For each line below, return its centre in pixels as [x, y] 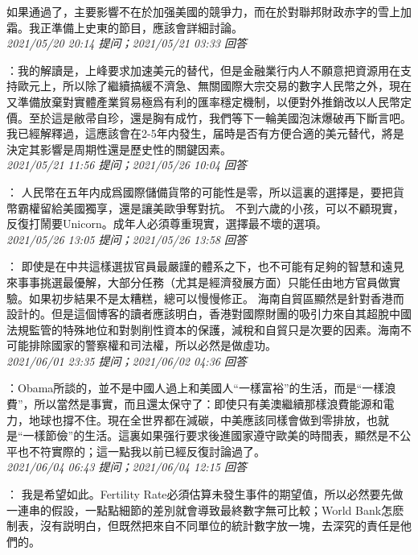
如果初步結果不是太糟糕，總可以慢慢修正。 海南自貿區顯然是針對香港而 [216, 298]
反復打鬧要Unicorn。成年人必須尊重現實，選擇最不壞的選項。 [167, 224]
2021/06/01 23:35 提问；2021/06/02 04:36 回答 [127, 360]
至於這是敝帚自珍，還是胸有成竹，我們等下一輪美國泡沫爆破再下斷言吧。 [220, 117]
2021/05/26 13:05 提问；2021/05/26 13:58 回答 [127, 239]
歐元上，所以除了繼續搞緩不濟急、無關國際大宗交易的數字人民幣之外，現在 [214, 86]
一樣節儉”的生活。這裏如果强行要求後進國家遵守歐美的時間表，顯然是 [206, 435]
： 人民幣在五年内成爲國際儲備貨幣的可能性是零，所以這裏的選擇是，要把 [200, 191]
